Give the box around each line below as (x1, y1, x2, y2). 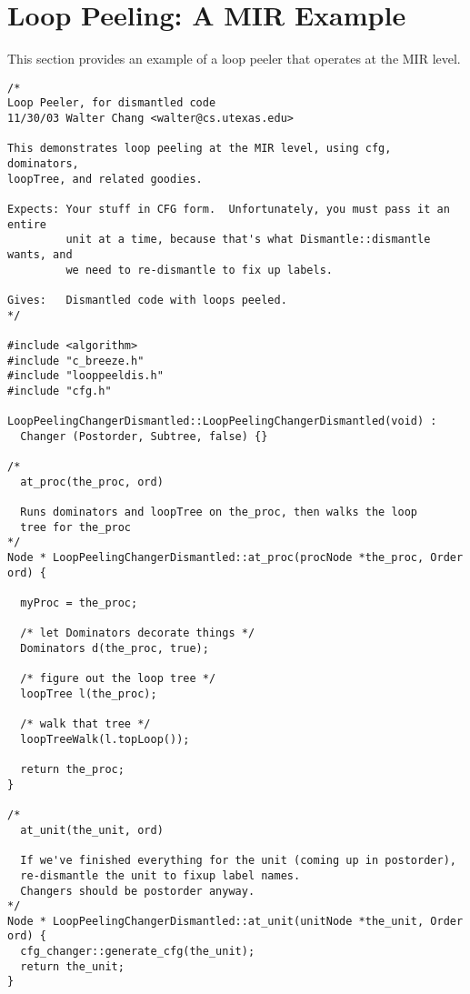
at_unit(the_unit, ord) (20, 823, 164, 837)
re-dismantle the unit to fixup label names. (20, 868, 301, 882)
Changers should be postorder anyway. (20, 884, 255, 898)
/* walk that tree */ (20, 718, 151, 731)
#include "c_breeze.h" (7, 354, 145, 367)
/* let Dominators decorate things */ (20, 627, 255, 640)
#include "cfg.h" (7, 384, 112, 397)
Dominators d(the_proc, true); (20, 642, 209, 655)
